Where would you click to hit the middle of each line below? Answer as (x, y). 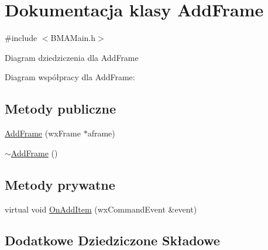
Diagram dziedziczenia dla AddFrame (72, 57)
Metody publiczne (60, 109)
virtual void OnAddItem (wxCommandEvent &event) (101, 209)
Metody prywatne (60, 184)
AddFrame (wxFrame (43, 133)
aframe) (101, 133)
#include (21, 38)
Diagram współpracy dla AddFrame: (70, 77)
